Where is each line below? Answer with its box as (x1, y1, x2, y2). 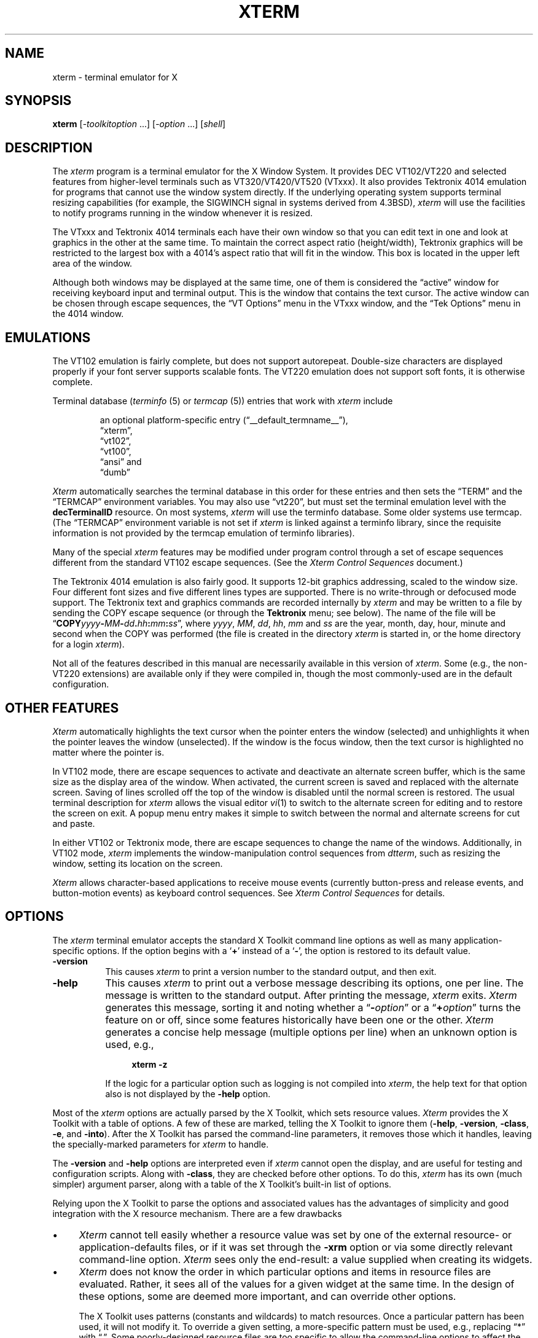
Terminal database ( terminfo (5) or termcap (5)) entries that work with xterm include (52, 396, 393, 407)
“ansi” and (99, 456, 142, 468)
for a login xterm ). (52, 639, 125, 650)
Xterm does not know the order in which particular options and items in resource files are (79, 1265, 491, 1278)
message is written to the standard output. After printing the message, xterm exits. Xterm (105, 988, 517, 1001)
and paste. (52, 818, 95, 829)
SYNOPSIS (5, 93, 72, 109)
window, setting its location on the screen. (52, 858, 223, 869)
